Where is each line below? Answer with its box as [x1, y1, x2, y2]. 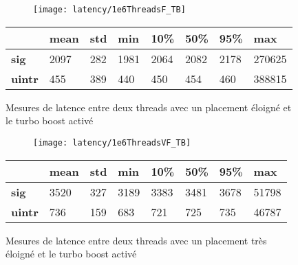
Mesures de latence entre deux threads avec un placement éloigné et [6, 100, 292, 114]
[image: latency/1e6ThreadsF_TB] [33, 5, 186, 14]
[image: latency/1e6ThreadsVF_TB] [33, 137, 191, 148]
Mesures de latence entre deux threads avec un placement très [6, 233, 267, 247]
